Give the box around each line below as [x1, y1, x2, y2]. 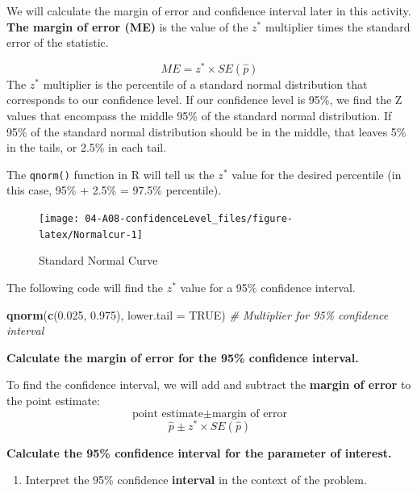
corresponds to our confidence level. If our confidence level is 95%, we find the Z [6, 91, 402, 108]
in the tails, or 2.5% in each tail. [6, 139, 167, 156]
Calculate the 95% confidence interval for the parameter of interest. [6, 444, 392, 461]
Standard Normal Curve [39, 252, 158, 269]
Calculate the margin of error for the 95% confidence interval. [6, 349, 359, 366]
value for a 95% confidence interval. [180, 278, 356, 295]
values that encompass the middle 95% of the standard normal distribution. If [6, 107, 392, 124]
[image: [39, 213, 80, 225]
